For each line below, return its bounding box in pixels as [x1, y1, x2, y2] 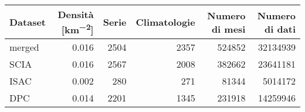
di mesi [211, 22, 246, 36]
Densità [57, 8, 94, 21]
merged [9, 40, 39, 54]
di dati [265, 22, 296, 36]
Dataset [9, 15, 46, 29]
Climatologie [135, 15, 195, 29]
